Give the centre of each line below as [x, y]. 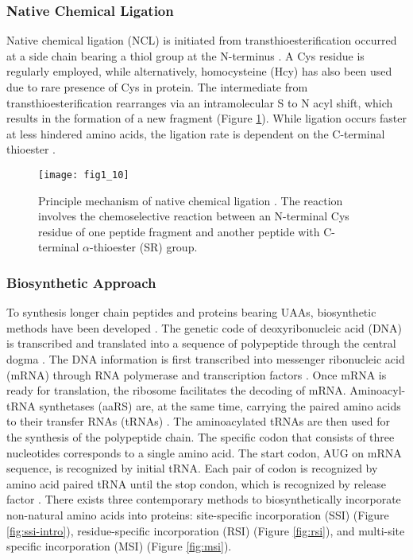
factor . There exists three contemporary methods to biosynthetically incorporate [204, 499]
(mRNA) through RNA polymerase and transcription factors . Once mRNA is [197, 374]
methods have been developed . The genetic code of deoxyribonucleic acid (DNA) [205, 327]
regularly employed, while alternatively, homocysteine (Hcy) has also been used [199, 71]
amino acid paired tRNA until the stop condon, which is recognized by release [197, 483]
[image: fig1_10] [84, 175]
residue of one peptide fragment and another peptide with [179, 231]
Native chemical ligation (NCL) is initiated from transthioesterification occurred [202, 40]
